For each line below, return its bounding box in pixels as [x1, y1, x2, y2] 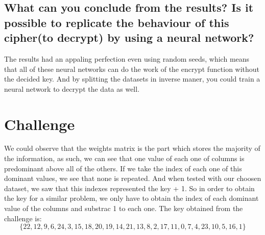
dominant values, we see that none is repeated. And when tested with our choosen [4, 173, 261, 184]
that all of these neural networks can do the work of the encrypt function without [4, 63, 260, 74]
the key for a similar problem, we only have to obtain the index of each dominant [4, 193, 259, 203]
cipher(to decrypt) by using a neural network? [4, 30, 254, 45]
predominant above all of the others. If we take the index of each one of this [4, 163, 242, 173]
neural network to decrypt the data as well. [4, 83, 140, 94]
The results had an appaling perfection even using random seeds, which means [4, 53, 250, 64]
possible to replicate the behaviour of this [4, 14, 229, 30]
